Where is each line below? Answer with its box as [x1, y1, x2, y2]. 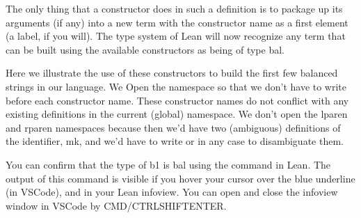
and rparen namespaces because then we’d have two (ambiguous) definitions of [6, 120, 341, 134]
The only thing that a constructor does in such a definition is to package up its [6, 1, 343, 15]
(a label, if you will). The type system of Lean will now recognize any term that [6, 29, 346, 43]
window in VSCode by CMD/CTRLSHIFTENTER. [6, 198, 227, 212]
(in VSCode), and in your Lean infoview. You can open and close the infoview [6, 185, 338, 199]
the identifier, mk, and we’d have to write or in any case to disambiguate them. [6, 134, 344, 148]
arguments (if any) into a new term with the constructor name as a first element [6, 15, 348, 29]
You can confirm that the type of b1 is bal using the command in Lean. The [6, 157, 331, 171]
